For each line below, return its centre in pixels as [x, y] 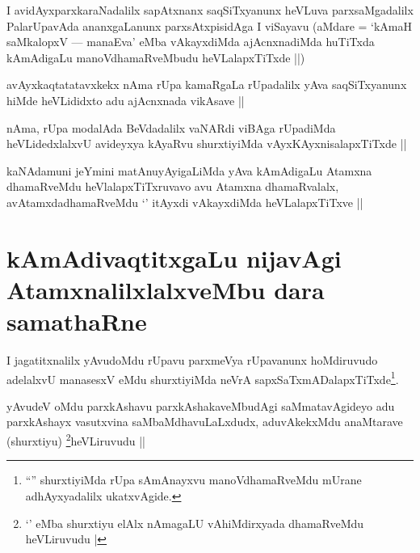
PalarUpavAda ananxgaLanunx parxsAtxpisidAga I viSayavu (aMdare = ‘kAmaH [210, 25]
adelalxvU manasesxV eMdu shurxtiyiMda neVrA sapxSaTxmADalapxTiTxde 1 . [203, 378]
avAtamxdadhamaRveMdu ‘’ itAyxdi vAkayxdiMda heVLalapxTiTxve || [185, 202]
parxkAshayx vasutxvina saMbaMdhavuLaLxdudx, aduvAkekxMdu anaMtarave [205, 422]
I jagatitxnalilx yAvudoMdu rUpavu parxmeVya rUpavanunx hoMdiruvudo [192, 360]
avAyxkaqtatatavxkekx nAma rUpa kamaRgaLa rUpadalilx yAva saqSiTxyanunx [207, 84]
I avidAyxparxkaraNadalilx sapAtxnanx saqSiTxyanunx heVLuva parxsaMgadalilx [210, 10]
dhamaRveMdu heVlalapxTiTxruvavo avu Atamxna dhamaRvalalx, [173, 186]
